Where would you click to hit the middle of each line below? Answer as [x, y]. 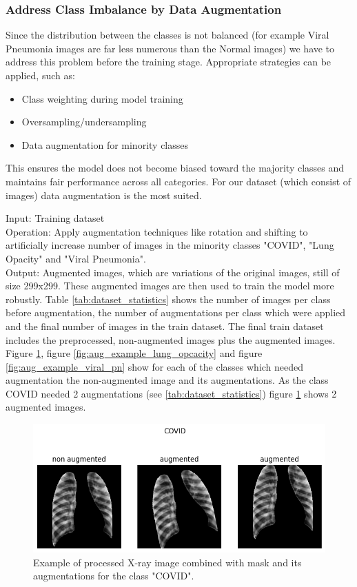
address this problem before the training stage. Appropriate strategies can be [169, 62]
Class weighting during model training [102, 98]
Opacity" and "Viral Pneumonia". [76, 258]
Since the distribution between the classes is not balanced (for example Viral [167, 35]
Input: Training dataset [55, 218]
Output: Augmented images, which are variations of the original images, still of [173, 272]
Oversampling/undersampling [84, 122]
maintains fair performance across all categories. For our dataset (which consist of [178, 181]
